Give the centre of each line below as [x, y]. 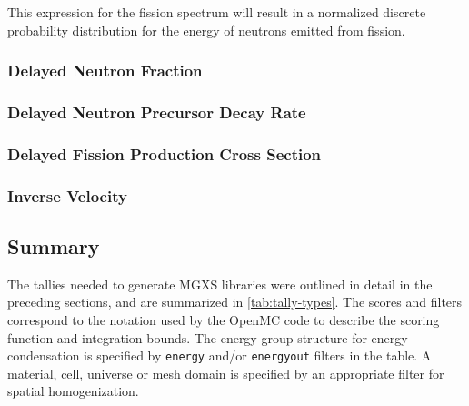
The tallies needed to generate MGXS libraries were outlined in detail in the [220, 284]
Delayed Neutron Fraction [105, 71]
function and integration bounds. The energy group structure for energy [208, 337]
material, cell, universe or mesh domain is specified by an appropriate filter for [226, 373]
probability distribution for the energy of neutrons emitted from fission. [206, 30]
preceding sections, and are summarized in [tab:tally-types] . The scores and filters [235, 302]
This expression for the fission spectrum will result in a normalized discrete [217, 12]
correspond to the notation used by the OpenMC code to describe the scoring [224, 319]
